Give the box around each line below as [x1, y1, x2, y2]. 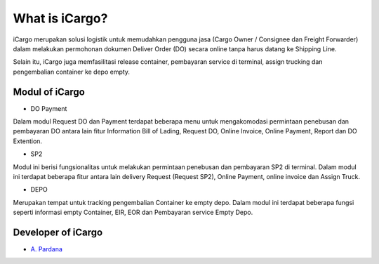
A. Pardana [30, 245, 63, 253]
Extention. [13, 137, 42, 145]
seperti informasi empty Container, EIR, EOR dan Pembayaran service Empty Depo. [13, 208, 253, 217]
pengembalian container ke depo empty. [13, 67, 130, 76]
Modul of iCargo [13, 86, 86, 98]
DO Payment [30, 104, 67, 112]
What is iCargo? [13, 11, 108, 26]
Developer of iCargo [13, 226, 103, 238]
